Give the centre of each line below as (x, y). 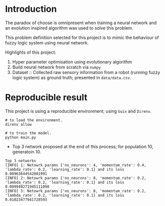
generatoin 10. (27, 152)
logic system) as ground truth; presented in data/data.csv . (72, 77)
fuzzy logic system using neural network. (47, 42)
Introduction (31, 9)
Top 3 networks (21, 161)
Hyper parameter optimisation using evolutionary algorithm (72, 62)
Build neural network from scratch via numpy (56, 67)
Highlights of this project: (31, 52)
